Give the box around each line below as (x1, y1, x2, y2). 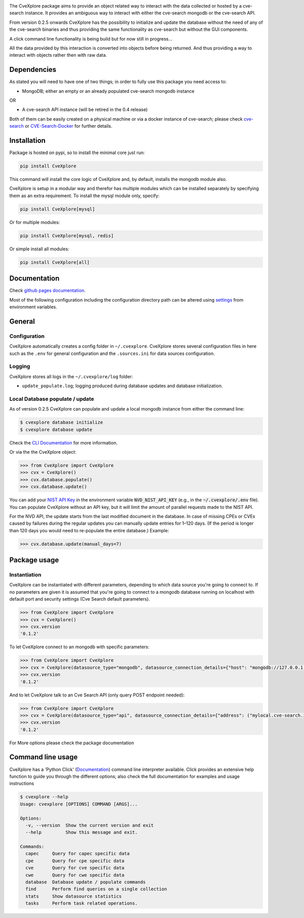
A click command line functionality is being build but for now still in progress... (9, 35, 173, 42)
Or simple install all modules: (9, 246, 69, 252)
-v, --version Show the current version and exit (25, 822, 154, 828)
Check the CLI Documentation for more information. (9, 439, 118, 446)
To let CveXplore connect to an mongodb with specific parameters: (9, 644, 149, 650)
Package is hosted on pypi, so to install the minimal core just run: (9, 150, 145, 156)
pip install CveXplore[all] (20, 259, 90, 265)
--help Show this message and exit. (25, 829, 138, 835)
